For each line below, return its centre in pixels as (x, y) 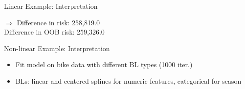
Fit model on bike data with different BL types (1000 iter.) (104, 64)
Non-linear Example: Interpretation (57, 48)
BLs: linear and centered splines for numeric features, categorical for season (128, 80)
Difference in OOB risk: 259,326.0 (54, 32)
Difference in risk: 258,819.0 (58, 22)
